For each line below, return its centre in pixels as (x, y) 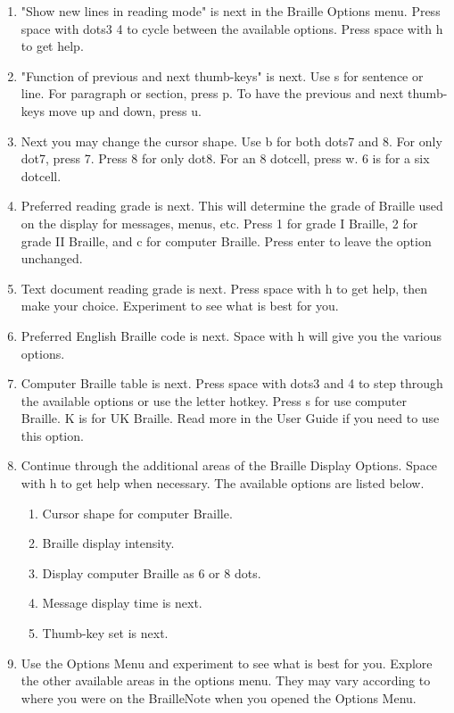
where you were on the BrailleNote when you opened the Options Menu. (219, 697)
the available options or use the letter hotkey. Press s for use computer (214, 400)
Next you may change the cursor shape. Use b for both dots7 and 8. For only (231, 141)
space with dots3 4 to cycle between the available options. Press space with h (232, 28)
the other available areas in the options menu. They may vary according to (226, 680)
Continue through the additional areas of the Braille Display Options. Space (229, 465)
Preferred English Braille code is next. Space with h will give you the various (231, 335)
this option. (52, 435)
